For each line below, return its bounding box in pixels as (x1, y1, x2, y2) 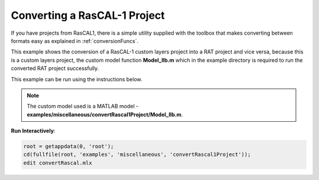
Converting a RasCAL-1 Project (11, 9, 165, 22)
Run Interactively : (11, 127, 56, 135)
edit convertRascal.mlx (23, 159, 93, 166)
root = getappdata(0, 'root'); (23, 143, 115, 150)
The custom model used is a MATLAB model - (27, 103, 139, 110)
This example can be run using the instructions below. (11, 75, 143, 82)
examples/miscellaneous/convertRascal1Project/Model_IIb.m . (27, 111, 183, 118)
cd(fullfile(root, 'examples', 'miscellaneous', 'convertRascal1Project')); (23, 151, 251, 158)
